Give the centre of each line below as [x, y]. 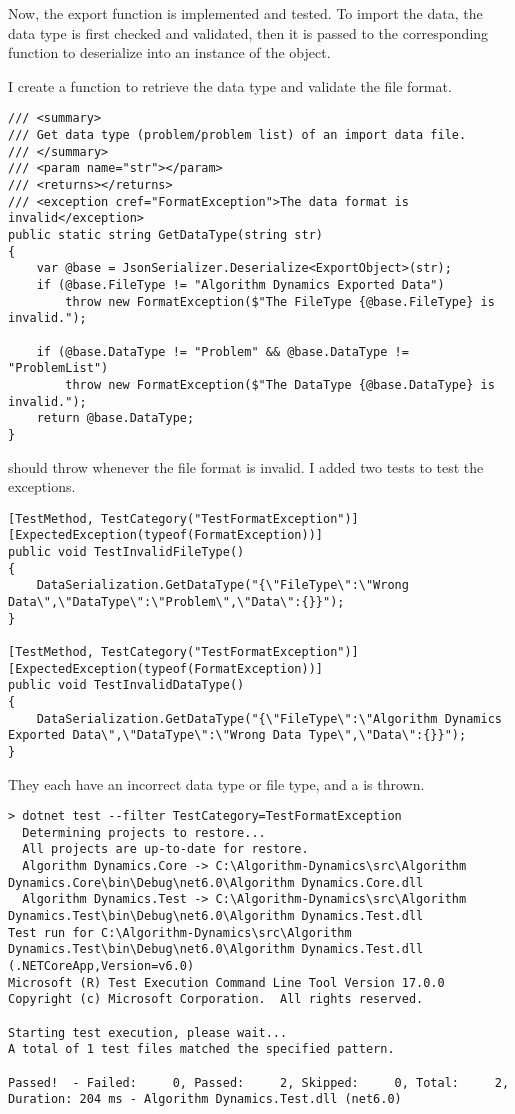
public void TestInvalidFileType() [126, 552]
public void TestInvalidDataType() [126, 685]
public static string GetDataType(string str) [165, 234]
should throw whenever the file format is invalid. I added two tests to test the [246, 466]
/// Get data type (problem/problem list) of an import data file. [237, 135]
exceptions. [42, 486]
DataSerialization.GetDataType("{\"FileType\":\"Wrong [222, 585]
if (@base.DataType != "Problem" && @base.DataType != [222, 351]
